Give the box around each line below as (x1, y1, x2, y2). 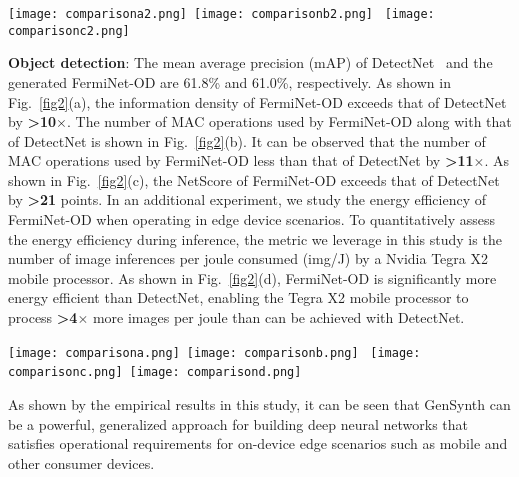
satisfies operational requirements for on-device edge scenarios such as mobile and (8, 433, 508, 454)
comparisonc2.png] (8, 23, 130, 38)
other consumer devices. (8, 452, 155, 473)
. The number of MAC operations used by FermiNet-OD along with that (66, 111, 512, 132)
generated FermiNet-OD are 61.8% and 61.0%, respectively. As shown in (8, 71, 451, 92)
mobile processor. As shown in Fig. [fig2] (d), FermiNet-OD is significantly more (8, 267, 497, 288)
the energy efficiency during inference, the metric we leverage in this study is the (8, 228, 502, 249)
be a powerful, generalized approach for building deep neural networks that (8, 413, 469, 434)
